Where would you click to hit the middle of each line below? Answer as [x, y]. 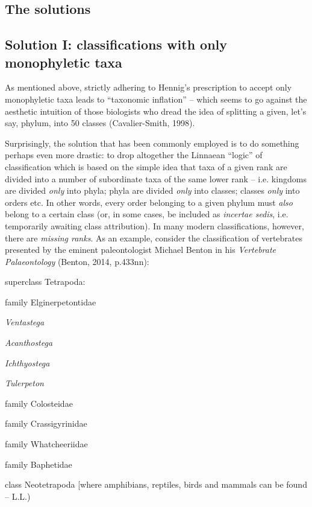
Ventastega [25, 322]
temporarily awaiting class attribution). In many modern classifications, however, [154, 225]
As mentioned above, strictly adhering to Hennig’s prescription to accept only [148, 87]
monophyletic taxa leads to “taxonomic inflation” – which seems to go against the [156, 99]
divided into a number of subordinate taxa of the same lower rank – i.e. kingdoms [156, 178]
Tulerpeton [24, 383]
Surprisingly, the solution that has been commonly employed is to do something [152, 143]
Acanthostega [29, 343]
